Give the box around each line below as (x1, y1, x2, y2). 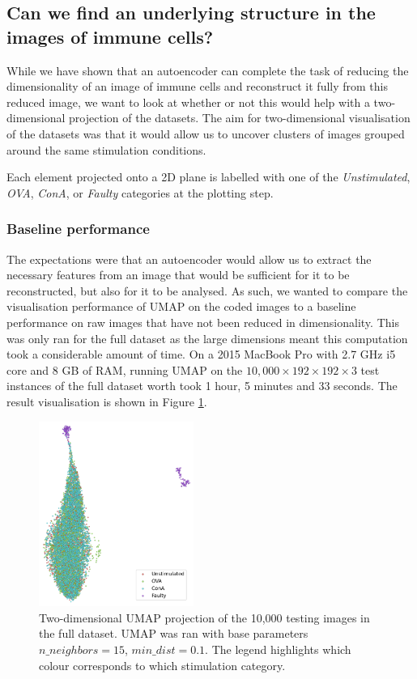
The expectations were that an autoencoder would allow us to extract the (6, 250, 372, 267)
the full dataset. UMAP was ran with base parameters (39, 625, 308, 642)
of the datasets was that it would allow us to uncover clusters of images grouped (6, 125, 405, 142)
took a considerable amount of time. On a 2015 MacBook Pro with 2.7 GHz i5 (6, 346, 396, 363)
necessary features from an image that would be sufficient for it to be (6, 266, 350, 283)
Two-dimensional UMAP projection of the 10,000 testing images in (39, 609, 370, 626)
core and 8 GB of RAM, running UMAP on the (6, 361, 243, 378)
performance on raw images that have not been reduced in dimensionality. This (6, 313, 399, 330)
